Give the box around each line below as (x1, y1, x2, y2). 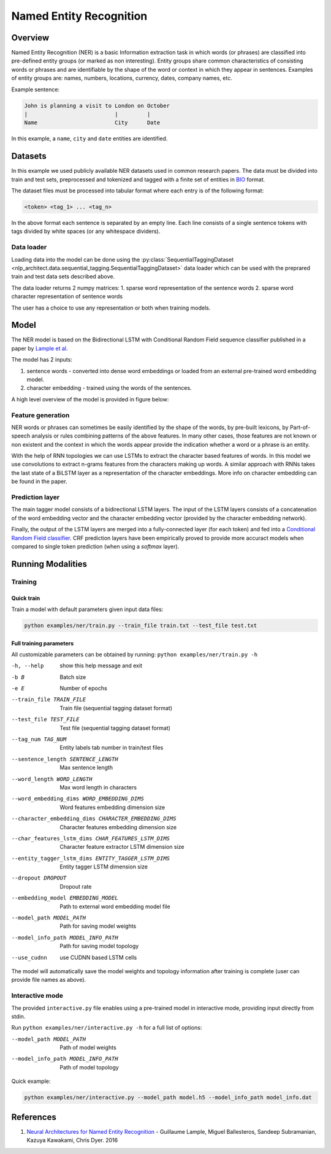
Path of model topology (59, 1063, 119, 1071)
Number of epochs (59, 685, 107, 692)
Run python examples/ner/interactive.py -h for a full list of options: (11, 1024, 202, 1031)
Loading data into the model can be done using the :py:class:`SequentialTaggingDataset (11, 256, 234, 263)
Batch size (59, 673, 86, 680)
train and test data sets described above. (11, 273, 115, 280)
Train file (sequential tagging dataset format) (59, 704, 173, 712)
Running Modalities (11, 558, 87, 569)
